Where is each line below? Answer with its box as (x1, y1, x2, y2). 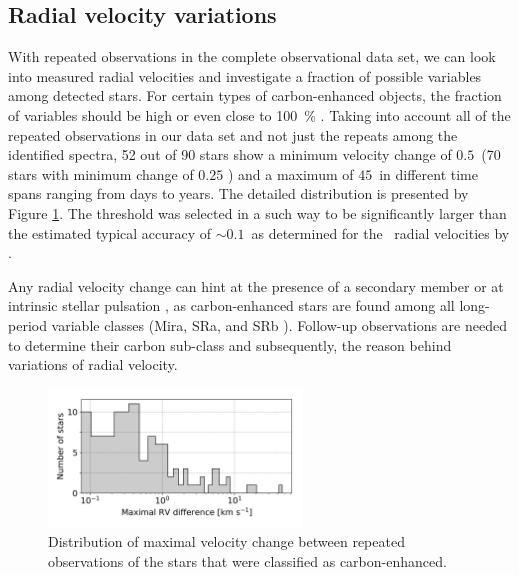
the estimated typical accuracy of (8, 222, 212, 243)
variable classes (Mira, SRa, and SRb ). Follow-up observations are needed (51, 314, 507, 335)
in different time (379, 163, 478, 184)
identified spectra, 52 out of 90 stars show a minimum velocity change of (8, 144, 452, 165)
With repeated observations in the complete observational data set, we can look (8, 46, 496, 67)
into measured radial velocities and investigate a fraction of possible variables (8, 65, 482, 86)
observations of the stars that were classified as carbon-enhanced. (48, 551, 447, 571)
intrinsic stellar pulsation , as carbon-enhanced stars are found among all (8, 295, 455, 316)
